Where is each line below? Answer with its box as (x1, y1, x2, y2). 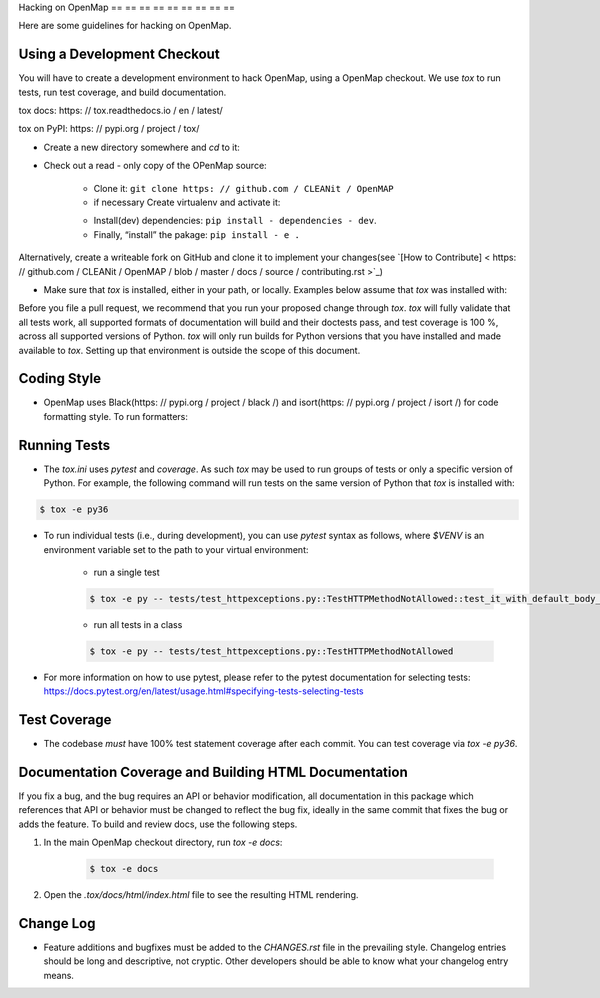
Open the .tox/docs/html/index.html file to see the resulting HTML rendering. (43, 889, 359, 901)
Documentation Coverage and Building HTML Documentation (18, 763, 409, 780)
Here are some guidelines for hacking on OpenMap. (18, 20, 232, 32)
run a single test (93, 566, 160, 578)
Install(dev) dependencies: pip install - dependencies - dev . (93, 215, 377, 227)
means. (43, 969, 75, 981)
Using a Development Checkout (18, 46, 220, 63)
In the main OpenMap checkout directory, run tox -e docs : (43, 836, 283, 849)
